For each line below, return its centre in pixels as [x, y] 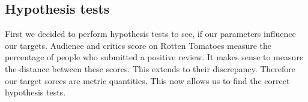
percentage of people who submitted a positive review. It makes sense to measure [154, 57]
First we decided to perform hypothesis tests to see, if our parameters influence [150, 34]
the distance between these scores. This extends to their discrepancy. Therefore [150, 68]
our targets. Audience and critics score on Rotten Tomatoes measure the [138, 45]
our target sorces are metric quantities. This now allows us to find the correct [147, 80]
